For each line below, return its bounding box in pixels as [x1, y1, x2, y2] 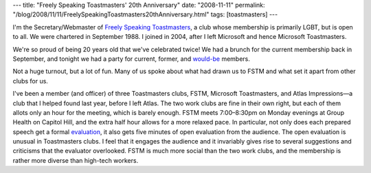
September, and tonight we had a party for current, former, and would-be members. [12, 55, 251, 63]
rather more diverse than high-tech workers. [12, 156, 139, 164]
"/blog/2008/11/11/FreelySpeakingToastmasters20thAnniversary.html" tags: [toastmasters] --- [12, 10, 278, 18]
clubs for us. [12, 77, 48, 85]
